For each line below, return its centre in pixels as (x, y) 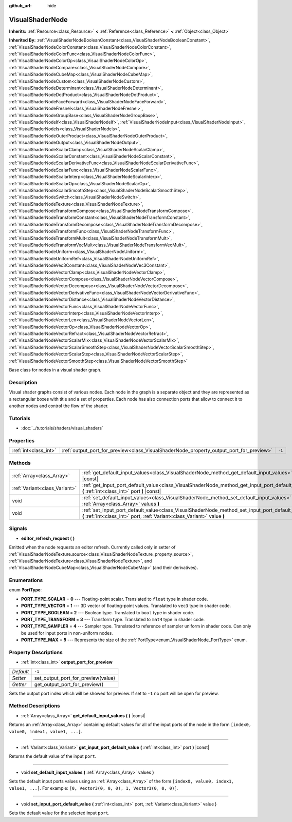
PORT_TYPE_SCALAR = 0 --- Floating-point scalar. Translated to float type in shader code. (115, 599)
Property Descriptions (36, 652)
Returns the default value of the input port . (53, 756)
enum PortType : (26, 590)
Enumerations (26, 580)
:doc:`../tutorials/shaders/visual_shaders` (62, 428)
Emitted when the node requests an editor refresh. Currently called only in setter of (92, 547)
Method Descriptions (35, 706)
